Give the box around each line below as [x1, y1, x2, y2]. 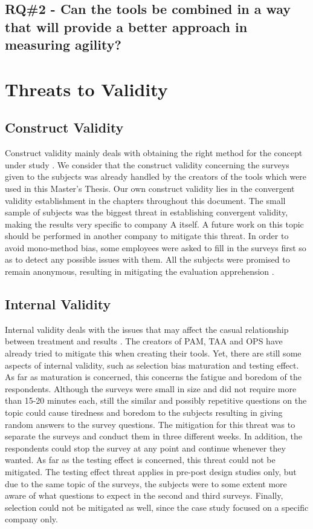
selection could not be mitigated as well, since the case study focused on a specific [5, 501, 309, 513]
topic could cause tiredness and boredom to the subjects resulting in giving [5, 406, 283, 419]
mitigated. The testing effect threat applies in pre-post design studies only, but [5, 465, 297, 478]
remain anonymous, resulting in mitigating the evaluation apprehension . [5, 265, 274, 278]
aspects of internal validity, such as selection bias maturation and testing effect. [5, 358, 299, 371]
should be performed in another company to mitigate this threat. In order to [5, 229, 289, 242]
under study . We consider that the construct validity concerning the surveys [5, 158, 289, 171]
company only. [5, 513, 58, 525]
